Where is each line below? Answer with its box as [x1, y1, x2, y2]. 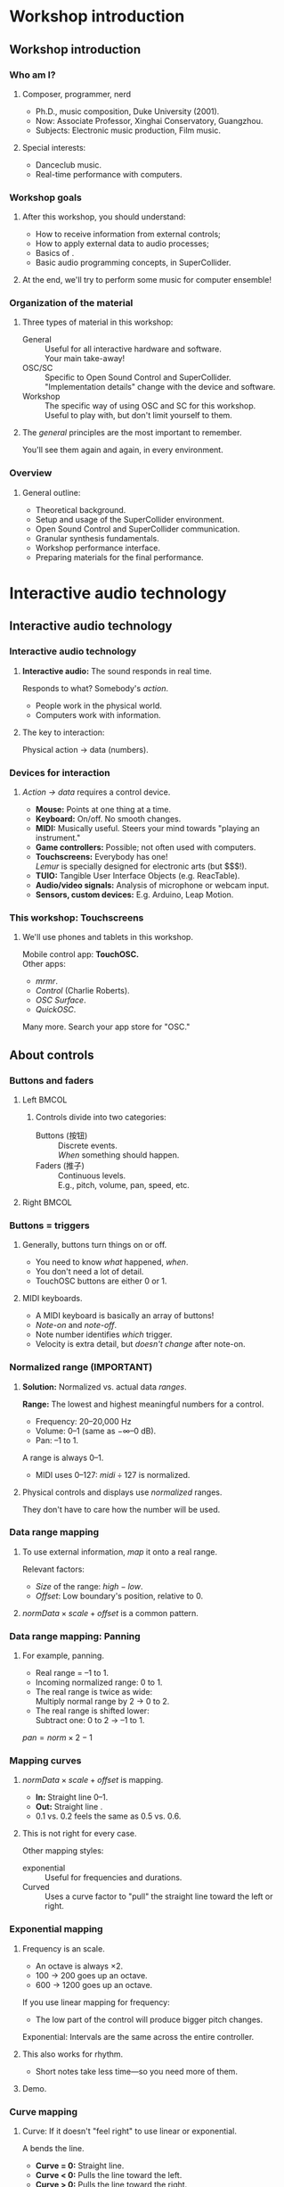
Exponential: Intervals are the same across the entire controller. [21, 2031, 255, 2042]
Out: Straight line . [35, 1802, 103, 1812]
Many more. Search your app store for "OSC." [21, 1021, 191, 1032]
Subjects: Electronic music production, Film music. [35, 125, 221, 136]
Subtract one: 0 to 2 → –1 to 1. [35, 1715, 145, 1726]
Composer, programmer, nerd [21, 88, 132, 99]
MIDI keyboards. [21, 1293, 83, 1304]
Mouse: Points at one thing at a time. [35, 804, 172, 814]
